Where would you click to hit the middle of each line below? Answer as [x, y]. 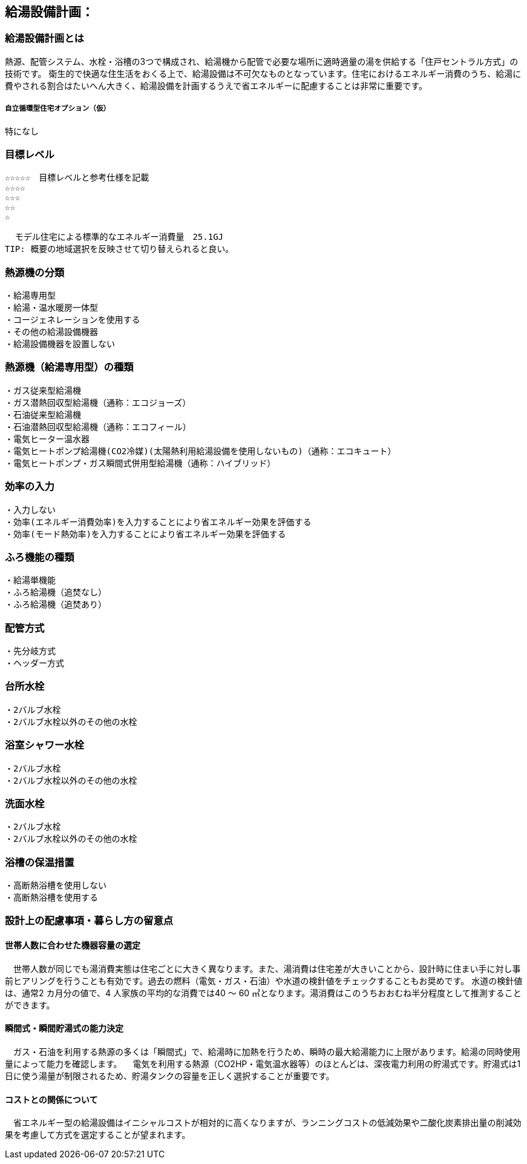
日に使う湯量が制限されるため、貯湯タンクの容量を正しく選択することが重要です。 [170, 1076]
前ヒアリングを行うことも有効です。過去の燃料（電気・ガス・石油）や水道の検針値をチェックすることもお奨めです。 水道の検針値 [264, 980]
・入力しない [30, 510]
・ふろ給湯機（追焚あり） [56, 605]
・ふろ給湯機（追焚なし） [56, 593]
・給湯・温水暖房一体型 [51, 308]
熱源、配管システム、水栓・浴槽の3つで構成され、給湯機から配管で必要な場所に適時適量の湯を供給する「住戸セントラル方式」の [262, 61]
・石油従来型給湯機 [43, 415]
